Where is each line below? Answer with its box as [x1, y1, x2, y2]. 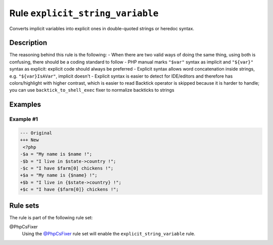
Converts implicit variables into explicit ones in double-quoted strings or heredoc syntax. [9, 25, 195, 31]
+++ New [20, 137, 39, 143]
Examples [9, 100, 41, 109]
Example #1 [9, 116, 38, 123]
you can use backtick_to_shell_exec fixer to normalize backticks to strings [9, 87, 174, 93]
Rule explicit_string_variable [9, 8, 159, 19]
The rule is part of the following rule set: [9, 214, 93, 220]
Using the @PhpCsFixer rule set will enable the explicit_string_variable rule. [22, 231, 196, 237]
